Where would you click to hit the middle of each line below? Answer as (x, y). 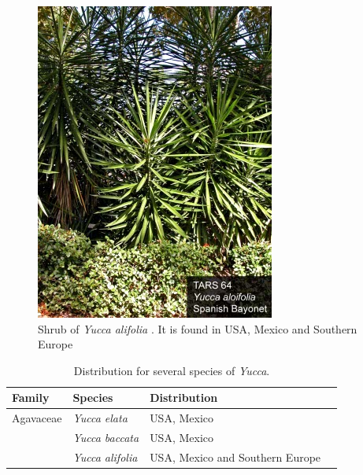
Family (31, 398)
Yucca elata (100, 418)
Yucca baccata (106, 438)
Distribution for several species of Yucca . (172, 370)
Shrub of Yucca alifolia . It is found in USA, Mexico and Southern (198, 328)
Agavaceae (37, 418)
